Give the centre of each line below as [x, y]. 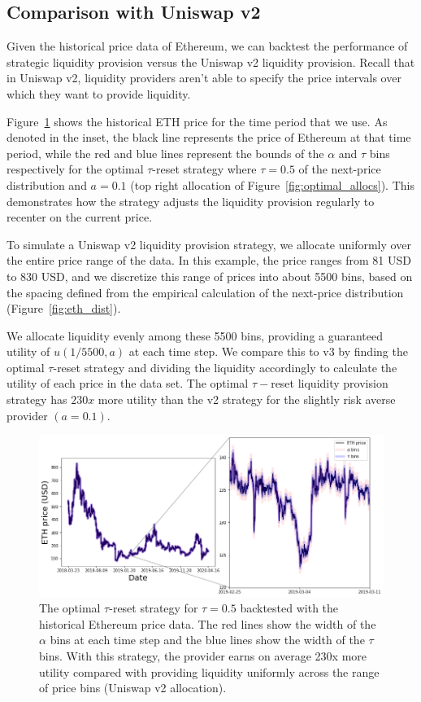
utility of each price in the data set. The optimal [128, 383]
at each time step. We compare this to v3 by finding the [268, 351]
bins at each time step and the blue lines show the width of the [207, 640]
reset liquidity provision [330, 383]
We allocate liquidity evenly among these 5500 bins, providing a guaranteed [195, 335]
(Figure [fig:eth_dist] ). [64, 308]
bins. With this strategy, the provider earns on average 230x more [203, 656]
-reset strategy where [204, 169]
